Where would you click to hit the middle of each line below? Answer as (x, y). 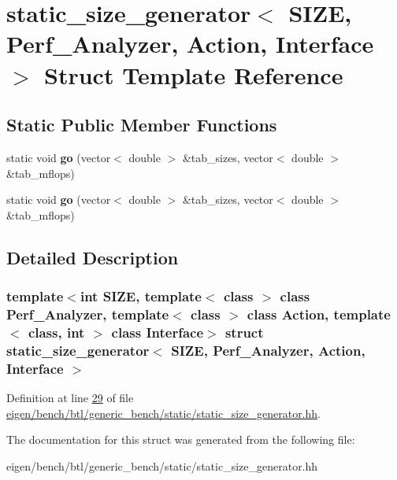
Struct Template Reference (194, 74)
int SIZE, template (141, 296)
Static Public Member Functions (142, 125)
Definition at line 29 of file (70, 398)
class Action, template (319, 314)
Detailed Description (93, 257)
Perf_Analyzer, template (88, 314)
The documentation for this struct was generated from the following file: (181, 439)
